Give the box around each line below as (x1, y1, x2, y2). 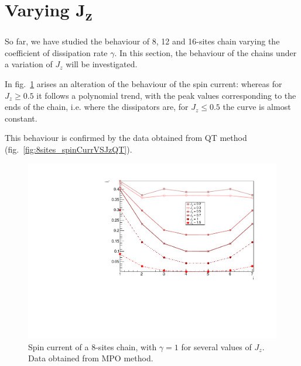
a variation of (5, 58, 53, 70)
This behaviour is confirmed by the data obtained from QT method (5, 132, 247, 144)
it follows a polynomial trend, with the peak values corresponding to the (36, 89, 296, 101)
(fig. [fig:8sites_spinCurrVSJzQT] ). (5, 143, 132, 155)
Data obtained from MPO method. (28, 352, 153, 364)
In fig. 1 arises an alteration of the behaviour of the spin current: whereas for (5, 77, 282, 89)
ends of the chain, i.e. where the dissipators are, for (5, 101, 189, 113)
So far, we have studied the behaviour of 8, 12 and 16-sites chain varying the (5, 35, 280, 47)
